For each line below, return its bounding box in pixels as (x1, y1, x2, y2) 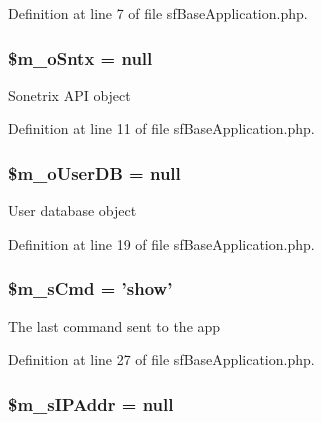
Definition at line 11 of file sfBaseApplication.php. (8, 118, 315, 139)
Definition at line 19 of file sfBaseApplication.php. (8, 233, 315, 254)
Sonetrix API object (8, 84, 131, 105)
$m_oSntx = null (8, 45, 153, 70)
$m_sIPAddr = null (8, 391, 174, 416)
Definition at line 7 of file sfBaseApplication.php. (8, 3, 308, 23)
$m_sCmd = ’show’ (8, 276, 173, 301)
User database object (8, 200, 137, 221)
